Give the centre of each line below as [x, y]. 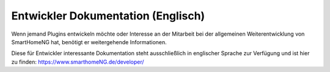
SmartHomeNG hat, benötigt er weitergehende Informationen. [89, 42]
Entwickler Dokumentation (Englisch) [108, 16]
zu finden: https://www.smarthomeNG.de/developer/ [78, 62]
